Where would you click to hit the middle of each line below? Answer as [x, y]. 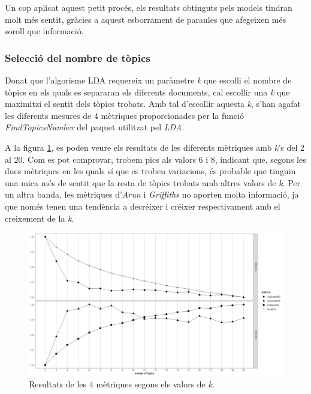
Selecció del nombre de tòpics [78, 57]
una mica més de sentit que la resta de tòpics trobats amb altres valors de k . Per [153, 182]
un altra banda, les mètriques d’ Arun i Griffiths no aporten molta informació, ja [152, 194]
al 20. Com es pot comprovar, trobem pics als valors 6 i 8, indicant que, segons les [155, 159]
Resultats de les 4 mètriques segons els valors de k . [122, 384]
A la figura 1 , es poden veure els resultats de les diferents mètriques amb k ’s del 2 [155, 147]
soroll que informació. [44, 31]
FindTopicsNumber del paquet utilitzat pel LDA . [95, 127]
